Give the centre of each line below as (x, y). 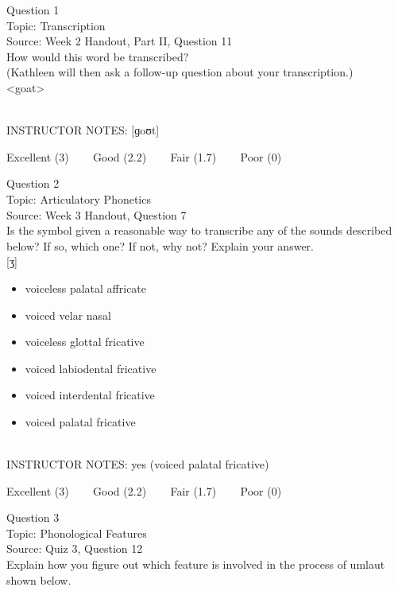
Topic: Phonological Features (77, 533)
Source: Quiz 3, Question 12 (75, 548)
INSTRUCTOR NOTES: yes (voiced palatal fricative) (138, 464)
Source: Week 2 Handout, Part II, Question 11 (120, 41)
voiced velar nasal (68, 315)
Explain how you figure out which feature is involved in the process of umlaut (196, 564)
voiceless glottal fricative (85, 342)
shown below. (39, 579)
